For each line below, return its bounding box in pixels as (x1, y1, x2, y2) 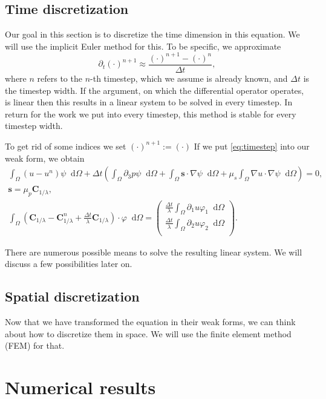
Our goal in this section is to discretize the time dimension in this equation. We (5, 28, 300, 41)
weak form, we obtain (5, 151, 85, 164)
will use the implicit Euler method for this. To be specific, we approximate (5, 39, 281, 52)
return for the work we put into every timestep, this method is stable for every (5, 107, 296, 120)
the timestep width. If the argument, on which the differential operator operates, (5, 84, 304, 96)
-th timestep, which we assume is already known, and (90, 71, 288, 84)
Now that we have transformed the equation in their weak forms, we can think (5, 315, 296, 328)
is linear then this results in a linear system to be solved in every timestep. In (5, 96, 293, 108)
